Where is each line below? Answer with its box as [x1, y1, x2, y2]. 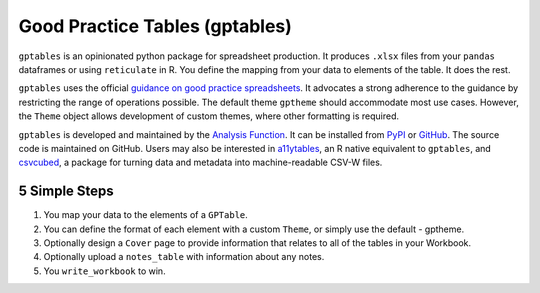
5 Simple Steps [18, 183, 114, 200]
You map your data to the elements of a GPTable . [43, 209, 249, 221]
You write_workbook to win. [43, 265, 166, 277]
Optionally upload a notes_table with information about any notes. [43, 251, 325, 263]
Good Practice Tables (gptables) [18, 15, 292, 37]
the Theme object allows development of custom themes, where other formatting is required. [18, 110, 400, 122]
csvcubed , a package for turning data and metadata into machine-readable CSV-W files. [18, 156, 383, 169]
